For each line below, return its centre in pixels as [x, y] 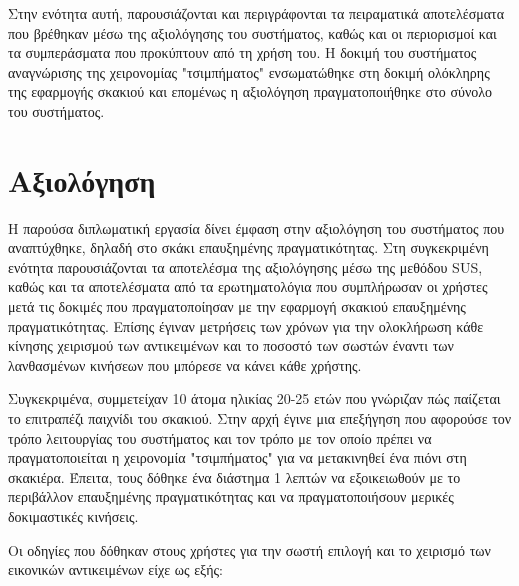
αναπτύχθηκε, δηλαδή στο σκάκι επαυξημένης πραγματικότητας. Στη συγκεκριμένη [248, 247]
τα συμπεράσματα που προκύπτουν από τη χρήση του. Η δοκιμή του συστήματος [242, 52]
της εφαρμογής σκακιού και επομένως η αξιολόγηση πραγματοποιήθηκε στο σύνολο [250, 91]
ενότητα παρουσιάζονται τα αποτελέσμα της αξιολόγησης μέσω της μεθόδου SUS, [245, 266]
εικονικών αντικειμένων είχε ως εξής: [116, 569]
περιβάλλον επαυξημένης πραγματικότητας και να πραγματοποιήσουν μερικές [231, 496]
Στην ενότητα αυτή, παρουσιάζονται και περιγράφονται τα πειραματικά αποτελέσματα [256, 13]
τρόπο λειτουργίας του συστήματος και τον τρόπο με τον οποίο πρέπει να [220, 437]
